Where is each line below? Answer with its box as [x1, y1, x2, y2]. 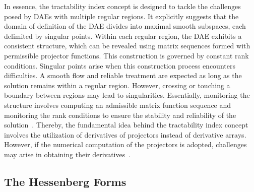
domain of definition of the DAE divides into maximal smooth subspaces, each [4, 21, 246, 31]
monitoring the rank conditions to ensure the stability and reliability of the [4, 109, 236, 120]
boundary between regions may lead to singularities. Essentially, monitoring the [4, 90, 250, 100]
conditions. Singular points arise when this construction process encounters [4, 60, 235, 71]
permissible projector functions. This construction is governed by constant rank [4, 50, 249, 60]
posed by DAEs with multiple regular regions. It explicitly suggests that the [4, 11, 239, 21]
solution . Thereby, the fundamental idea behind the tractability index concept [4, 119, 248, 130]
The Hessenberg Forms [4, 173, 126, 189]
